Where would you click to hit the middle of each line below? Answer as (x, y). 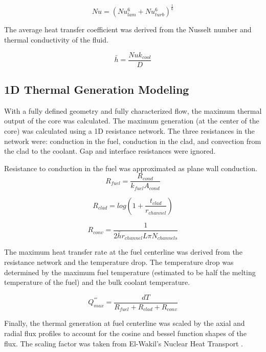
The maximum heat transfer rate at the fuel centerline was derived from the (123, 252)
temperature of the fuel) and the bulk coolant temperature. (97, 282)
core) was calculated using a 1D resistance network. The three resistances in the (129, 131)
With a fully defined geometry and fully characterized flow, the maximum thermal (133, 110)
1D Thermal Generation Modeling (97, 89)
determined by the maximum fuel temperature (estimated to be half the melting (130, 272)
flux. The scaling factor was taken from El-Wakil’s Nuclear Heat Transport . (124, 343)
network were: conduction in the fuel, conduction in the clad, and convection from (133, 141)
